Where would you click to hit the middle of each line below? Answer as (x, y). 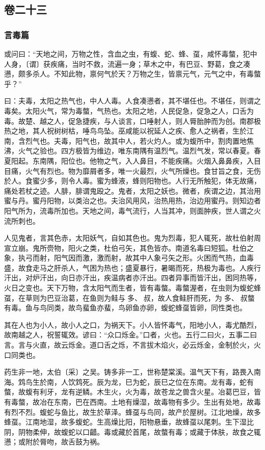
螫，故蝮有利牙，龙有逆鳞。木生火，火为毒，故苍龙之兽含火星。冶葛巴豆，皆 (132, 392)
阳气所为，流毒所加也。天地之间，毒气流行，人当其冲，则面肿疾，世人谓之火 (132, 210)
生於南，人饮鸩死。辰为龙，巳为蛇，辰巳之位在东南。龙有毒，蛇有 (143, 381)
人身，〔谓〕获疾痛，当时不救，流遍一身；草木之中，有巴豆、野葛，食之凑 (127, 63)
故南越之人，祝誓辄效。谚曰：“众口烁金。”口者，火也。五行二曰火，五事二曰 (131, 335)
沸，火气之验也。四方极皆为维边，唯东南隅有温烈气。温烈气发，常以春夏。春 (132, 151)
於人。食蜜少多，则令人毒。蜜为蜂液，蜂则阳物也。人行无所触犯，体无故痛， (132, 181)
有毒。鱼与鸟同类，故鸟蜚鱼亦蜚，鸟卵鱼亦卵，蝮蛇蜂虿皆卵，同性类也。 (125, 308)
